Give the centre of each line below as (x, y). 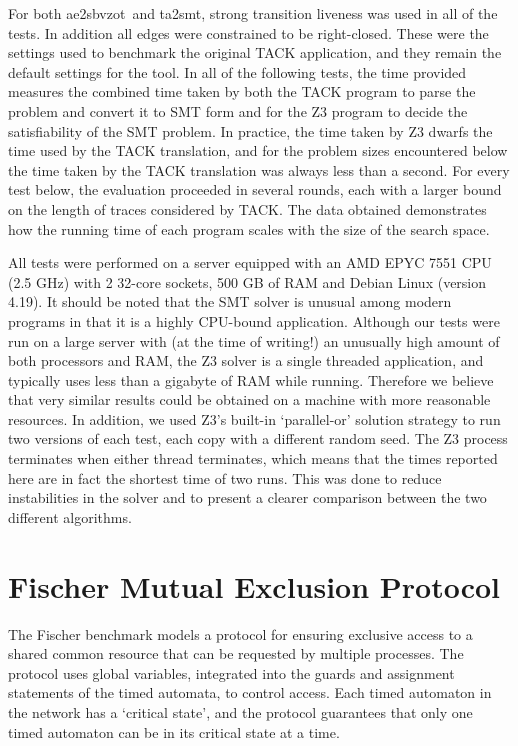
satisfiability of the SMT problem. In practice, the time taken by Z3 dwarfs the (250, 130)
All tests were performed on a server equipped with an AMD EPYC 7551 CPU (250, 262)
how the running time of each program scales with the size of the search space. (249, 228)
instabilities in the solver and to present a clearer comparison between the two (247, 497)
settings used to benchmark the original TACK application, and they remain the (255, 52)
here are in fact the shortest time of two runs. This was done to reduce (225, 477)
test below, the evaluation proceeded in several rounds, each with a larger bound (255, 189)
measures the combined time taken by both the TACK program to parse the (242, 91)
